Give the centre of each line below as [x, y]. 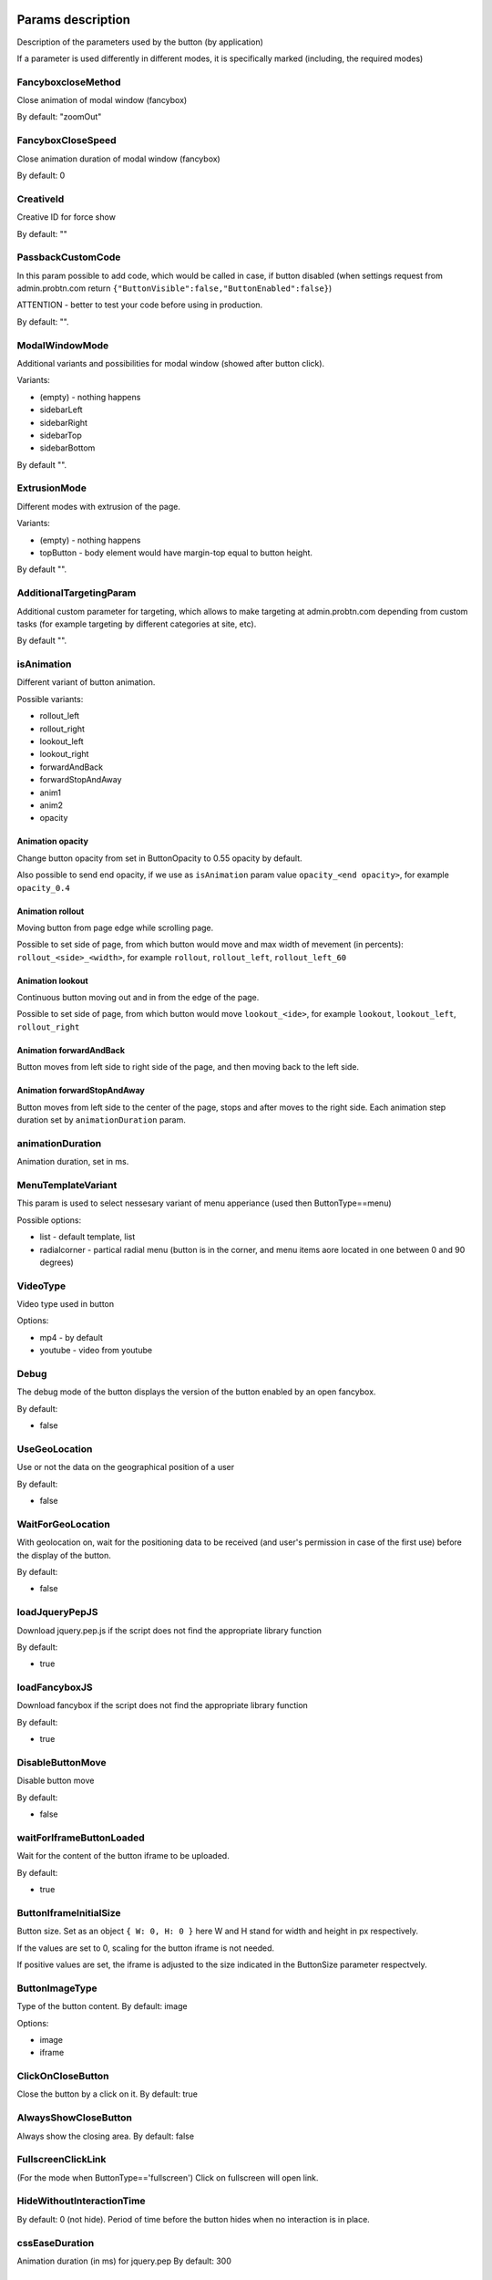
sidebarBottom [67, 448]
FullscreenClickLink [61, 2160]
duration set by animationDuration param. [101, 1120]
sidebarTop [61, 435]
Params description [74, 20]
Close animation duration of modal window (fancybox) [118, 159]
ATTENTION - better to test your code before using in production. [140, 305]
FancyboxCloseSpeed [67, 140]
